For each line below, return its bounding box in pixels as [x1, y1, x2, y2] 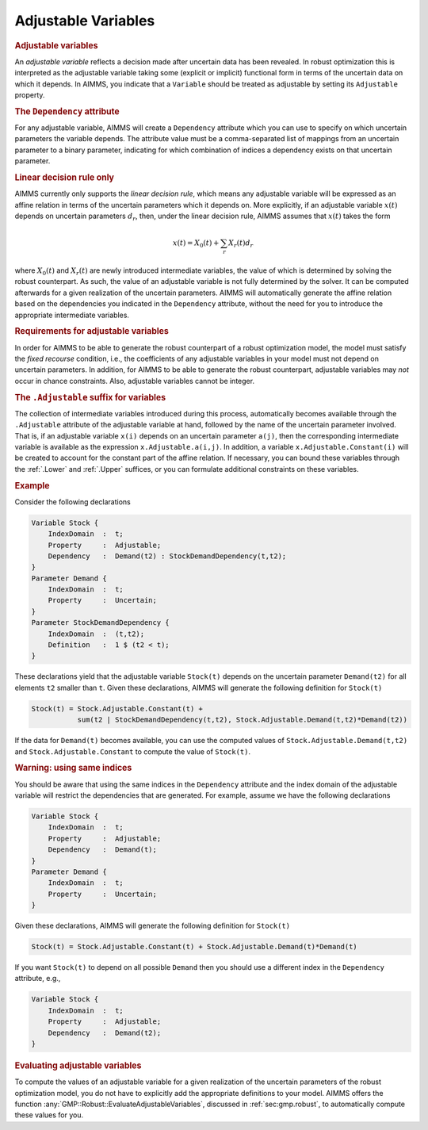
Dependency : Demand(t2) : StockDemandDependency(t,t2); [48, 551, 287, 561]
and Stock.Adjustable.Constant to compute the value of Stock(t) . [14, 746, 251, 757]
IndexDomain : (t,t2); [48, 629, 145, 638]
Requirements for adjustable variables [14, 326, 170, 337]
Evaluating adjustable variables [14, 1059, 142, 1071]
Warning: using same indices [14, 762, 132, 773]
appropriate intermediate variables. [14, 310, 130, 320]
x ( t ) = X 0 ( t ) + [172, 239, 220, 249]
